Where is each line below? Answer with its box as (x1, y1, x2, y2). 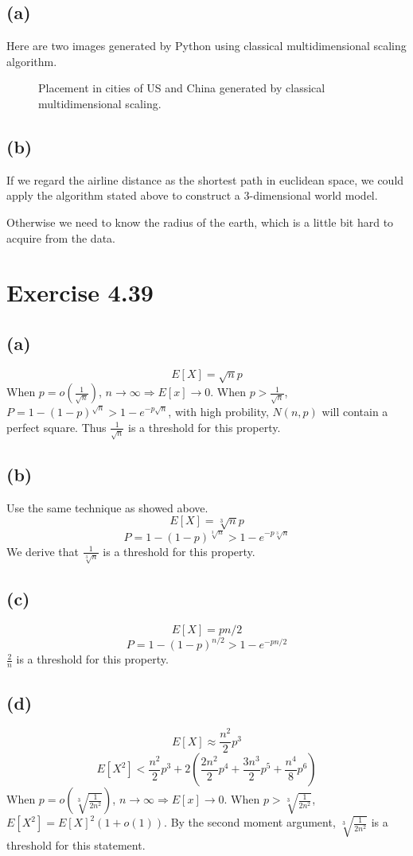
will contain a (321, 403, 388, 420)
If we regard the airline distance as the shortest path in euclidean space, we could (6, 171, 404, 188)
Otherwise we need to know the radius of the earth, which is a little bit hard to (6, 213, 394, 230)
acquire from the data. (6, 229, 115, 246)
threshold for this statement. (6, 836, 146, 853)
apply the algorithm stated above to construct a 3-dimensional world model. (6, 187, 378, 204)
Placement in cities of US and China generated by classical (38, 80, 325, 96)
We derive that (6, 543, 80, 559)
